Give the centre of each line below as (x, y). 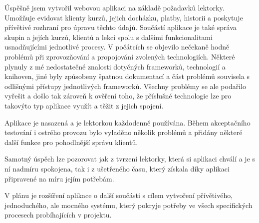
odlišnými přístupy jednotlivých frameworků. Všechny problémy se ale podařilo (125, 86)
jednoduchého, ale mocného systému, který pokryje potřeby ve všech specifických (129, 205)
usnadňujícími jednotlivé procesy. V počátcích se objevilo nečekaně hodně (117, 47)
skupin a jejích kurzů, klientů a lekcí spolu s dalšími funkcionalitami (109, 37)
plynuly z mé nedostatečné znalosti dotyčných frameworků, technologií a (115, 66)
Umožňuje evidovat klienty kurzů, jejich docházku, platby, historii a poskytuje (124, 17)
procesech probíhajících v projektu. (58, 215)
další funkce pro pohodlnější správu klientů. (71, 142)
